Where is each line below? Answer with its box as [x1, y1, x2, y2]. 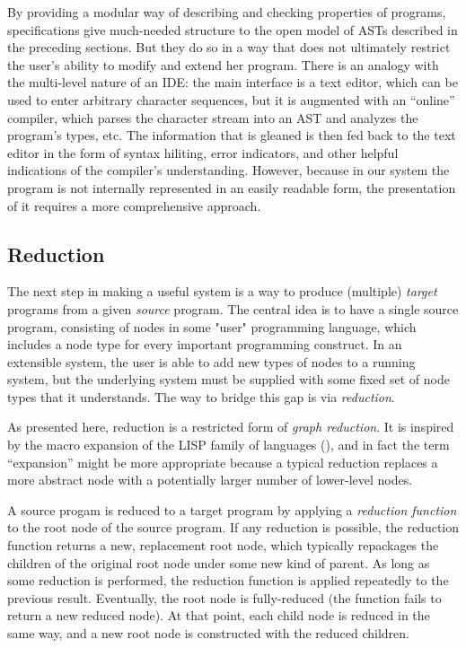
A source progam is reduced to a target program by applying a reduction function [7, 500, 457, 519]
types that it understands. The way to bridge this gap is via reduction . [7, 387, 395, 406]
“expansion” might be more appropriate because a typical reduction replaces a [7, 452, 438, 471]
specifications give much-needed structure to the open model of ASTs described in [7, 20, 458, 39]
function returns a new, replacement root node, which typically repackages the [7, 536, 439, 555]
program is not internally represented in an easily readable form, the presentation [7, 178, 456, 197]
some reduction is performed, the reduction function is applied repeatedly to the [7, 571, 449, 590]
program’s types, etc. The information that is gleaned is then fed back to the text [7, 126, 456, 144]
